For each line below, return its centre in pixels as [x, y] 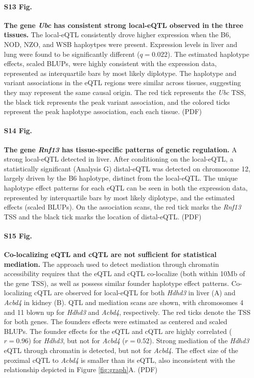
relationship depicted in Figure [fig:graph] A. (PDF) [81, 369]
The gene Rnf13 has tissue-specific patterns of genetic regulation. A [121, 149]
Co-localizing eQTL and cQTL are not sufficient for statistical [110, 254]
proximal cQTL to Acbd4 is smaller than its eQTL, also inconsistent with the [120, 360]
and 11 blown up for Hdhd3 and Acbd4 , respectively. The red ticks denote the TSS [127, 312]
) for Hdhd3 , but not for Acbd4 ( [77, 341]
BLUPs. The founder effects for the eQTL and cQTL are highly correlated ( [118, 331]
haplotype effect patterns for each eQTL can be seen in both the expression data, [126, 187]
